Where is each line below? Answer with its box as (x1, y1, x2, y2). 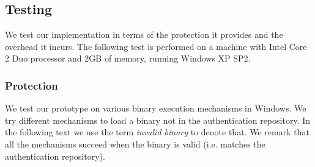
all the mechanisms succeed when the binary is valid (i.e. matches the (5, 137, 265, 150)
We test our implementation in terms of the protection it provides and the (5, 28, 283, 41)
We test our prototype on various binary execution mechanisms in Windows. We (5, 102, 306, 115)
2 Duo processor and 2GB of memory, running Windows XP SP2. (5, 52, 251, 65)
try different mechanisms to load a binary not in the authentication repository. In (5, 113, 311, 126)
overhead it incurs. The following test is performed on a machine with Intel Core (5, 40, 307, 52)
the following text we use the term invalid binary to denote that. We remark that (5, 126, 309, 138)
